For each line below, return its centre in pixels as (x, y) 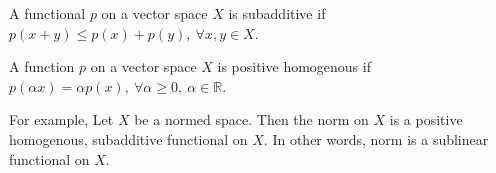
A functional (47, 13)
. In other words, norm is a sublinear (376, 138)
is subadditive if (277, 13)
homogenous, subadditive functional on (128, 138)
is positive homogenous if (294, 66)
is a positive (426, 119)
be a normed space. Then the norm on (251, 119)
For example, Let (61, 119)
